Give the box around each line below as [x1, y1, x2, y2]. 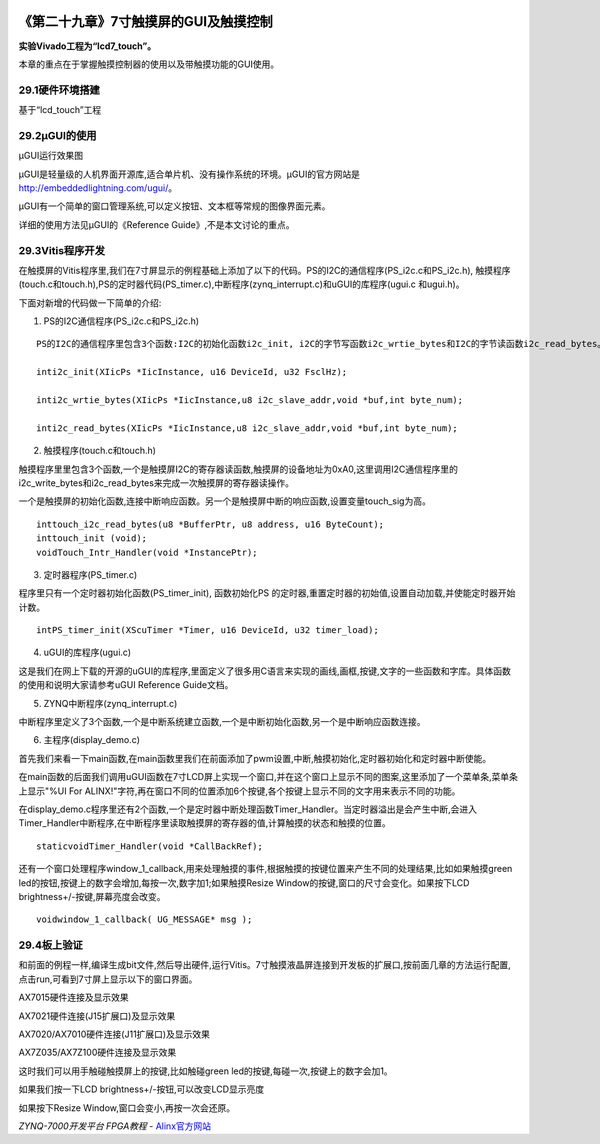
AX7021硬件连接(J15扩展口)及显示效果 [18, 1010, 176, 1022]
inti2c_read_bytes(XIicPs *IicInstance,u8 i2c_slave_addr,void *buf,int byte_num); [36, 422, 459, 434]
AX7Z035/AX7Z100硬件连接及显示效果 [18, 1046, 177, 1059]
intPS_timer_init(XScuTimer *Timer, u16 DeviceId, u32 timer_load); [36, 625, 379, 636]
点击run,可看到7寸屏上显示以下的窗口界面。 [18, 973, 198, 985]
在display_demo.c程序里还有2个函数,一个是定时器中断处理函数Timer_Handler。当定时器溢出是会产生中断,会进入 [18, 803, 478, 815]
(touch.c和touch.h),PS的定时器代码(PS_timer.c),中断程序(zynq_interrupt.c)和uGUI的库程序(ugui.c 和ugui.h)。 [18, 278, 465, 290]
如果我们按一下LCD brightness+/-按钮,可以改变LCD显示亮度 [18, 1083, 265, 1095]
